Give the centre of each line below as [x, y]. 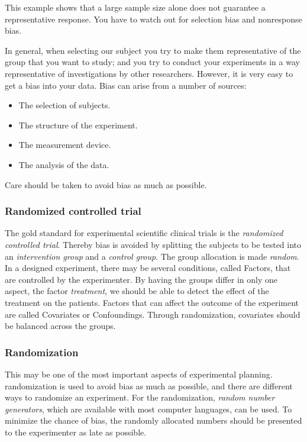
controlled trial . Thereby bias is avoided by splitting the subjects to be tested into [153, 244]
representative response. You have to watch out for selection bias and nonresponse [153, 19]
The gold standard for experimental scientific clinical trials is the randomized [144, 233]
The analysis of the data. [64, 164]
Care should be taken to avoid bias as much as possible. [106, 184]
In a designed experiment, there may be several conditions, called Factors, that [148, 268]
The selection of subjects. [64, 105]
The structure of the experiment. [78, 125]
